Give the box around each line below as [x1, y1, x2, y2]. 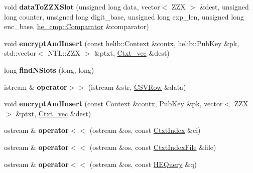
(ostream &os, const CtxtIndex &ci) [89, 125, 201, 135]
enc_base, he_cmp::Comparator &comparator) [4, 21, 149, 32]
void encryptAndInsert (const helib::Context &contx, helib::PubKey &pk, [4, 38, 239, 48]
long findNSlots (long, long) [4, 64, 94, 75]
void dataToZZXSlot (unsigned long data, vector [4, 2, 160, 12]
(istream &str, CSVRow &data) [88, 81, 186, 92]
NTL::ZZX [48, 48, 80, 58]
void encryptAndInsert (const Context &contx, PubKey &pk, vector [4, 98, 223, 109]
